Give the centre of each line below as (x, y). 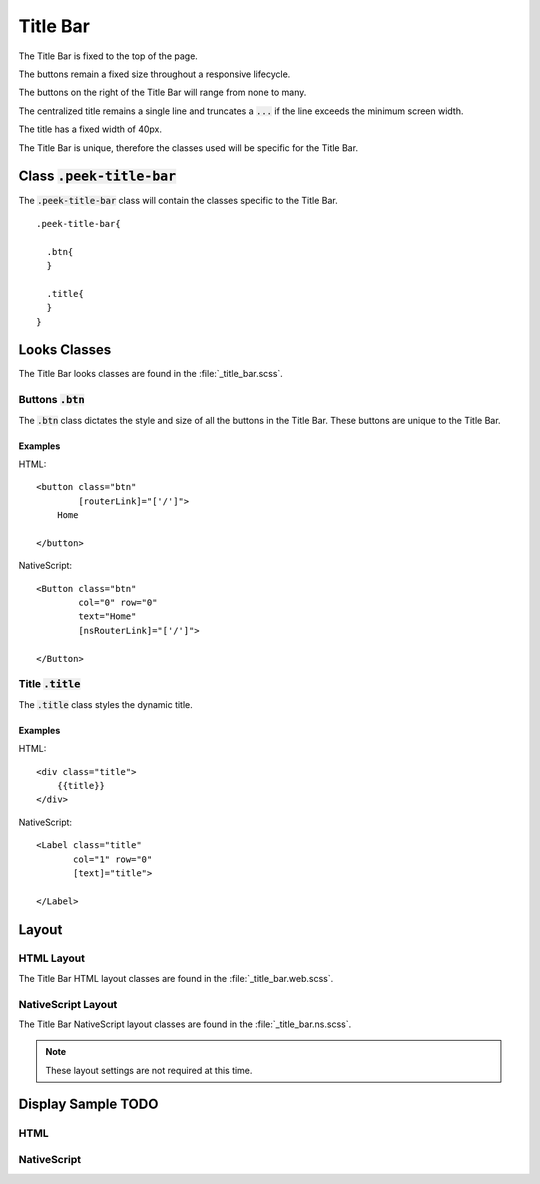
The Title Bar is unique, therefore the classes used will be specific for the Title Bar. (188, 147)
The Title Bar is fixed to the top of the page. (108, 56)
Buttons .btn (51, 400)
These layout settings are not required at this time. (149, 1070)
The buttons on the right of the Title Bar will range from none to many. (162, 92)
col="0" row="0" (118, 603)
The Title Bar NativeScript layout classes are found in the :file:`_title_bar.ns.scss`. (185, 1024)
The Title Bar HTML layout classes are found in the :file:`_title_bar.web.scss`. (176, 978)
